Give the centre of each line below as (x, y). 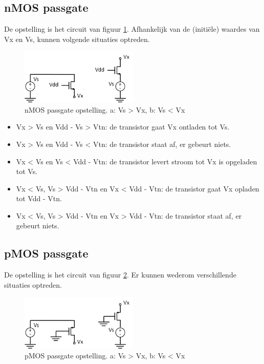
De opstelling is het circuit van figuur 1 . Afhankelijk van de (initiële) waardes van (132, 29)
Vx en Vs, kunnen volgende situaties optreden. (77, 39)
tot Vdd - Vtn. (39, 198)
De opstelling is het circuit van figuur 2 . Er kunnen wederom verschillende (120, 275)
